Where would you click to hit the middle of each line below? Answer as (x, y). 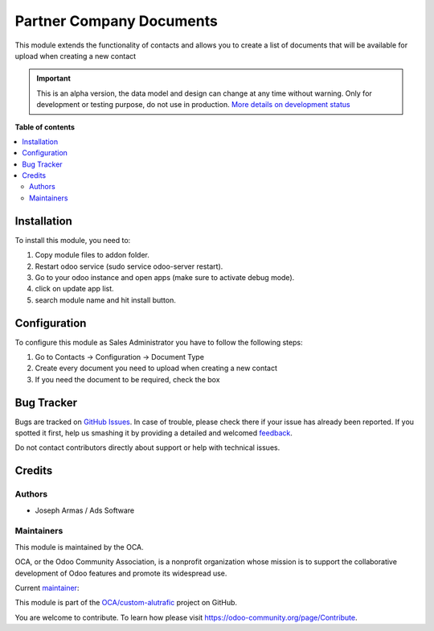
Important (54, 78)
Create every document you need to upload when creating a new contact (156, 368)
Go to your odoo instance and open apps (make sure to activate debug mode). (165, 277)
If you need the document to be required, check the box (127, 379)
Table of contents (45, 127)
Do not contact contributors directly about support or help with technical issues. (147, 447)
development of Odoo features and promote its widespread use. (121, 573)
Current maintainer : (47, 588)
